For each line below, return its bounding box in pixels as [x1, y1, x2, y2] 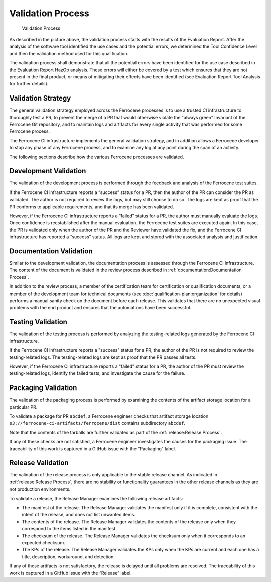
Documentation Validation [9, 247, 93, 255]
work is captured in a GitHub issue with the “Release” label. [9, 570, 132, 576]
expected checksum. [22, 539, 65, 545]
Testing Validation [9, 318, 68, 326]
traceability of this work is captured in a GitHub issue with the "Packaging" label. [9, 445, 176, 452]
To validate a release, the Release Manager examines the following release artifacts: [9, 495, 183, 501]
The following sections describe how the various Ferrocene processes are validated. [9, 154, 184, 160]
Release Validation [9, 459, 69, 467]
